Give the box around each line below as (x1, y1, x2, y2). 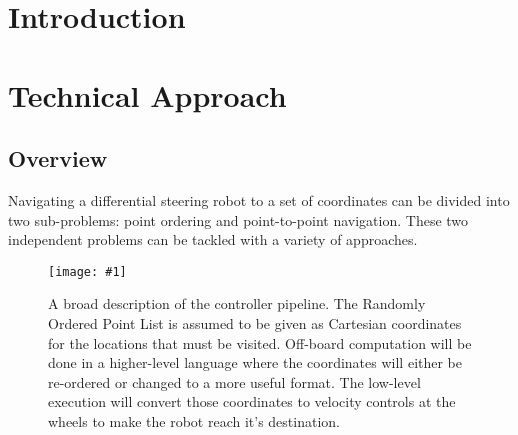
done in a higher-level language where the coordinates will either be (48, 352, 463, 373)
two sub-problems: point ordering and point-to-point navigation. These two (8, 209, 469, 230)
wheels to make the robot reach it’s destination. (48, 410, 340, 431)
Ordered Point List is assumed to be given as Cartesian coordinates (48, 312, 462, 333)
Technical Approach (8, 74, 287, 115)
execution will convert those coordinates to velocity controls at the (48, 391, 456, 412)
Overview (8, 143, 108, 174)
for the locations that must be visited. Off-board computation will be (48, 332, 472, 353)
